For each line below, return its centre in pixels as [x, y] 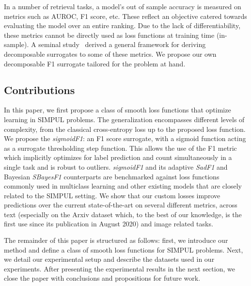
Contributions [39, 89]
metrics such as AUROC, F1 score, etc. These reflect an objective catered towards [125, 16]
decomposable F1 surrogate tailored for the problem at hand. [95, 63]
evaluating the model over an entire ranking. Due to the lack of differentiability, [122, 25]
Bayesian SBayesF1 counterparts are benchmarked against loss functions [112, 176]
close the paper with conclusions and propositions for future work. [102, 278]
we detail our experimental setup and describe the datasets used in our [109, 259]
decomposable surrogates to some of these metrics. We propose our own [110, 54]
